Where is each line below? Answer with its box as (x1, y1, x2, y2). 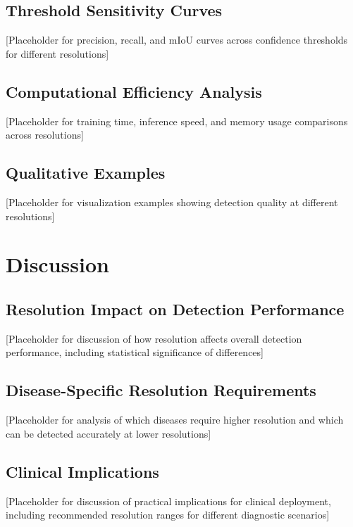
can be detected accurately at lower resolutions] (6, 426, 211, 440)
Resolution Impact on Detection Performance (6, 298, 345, 319)
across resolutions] (6, 127, 84, 142)
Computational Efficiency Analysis (6, 80, 262, 102)
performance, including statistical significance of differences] (6, 345, 264, 360)
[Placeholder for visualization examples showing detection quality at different (6, 194, 338, 209)
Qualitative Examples (6, 162, 166, 184)
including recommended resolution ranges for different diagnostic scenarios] (6, 507, 330, 522)
